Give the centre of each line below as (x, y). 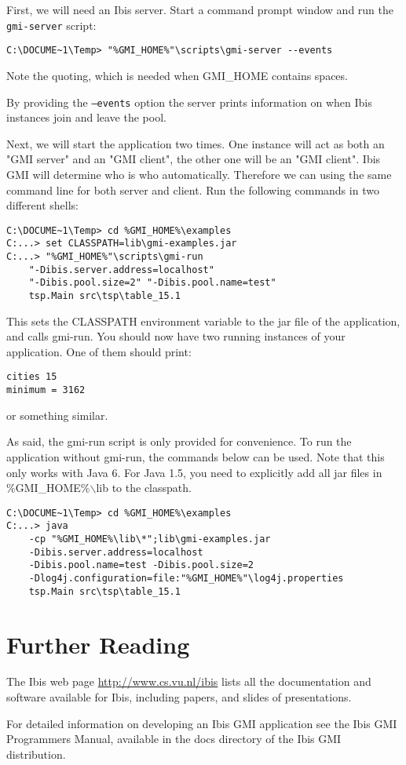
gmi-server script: (51, 25)
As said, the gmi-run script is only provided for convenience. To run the (179, 441)
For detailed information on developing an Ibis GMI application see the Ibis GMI (202, 723)
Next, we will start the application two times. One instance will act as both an (196, 143)
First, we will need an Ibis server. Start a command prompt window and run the (200, 9)
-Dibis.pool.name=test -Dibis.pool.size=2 (141, 565)
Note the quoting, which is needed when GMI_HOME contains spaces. (177, 75)
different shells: (42, 205)
